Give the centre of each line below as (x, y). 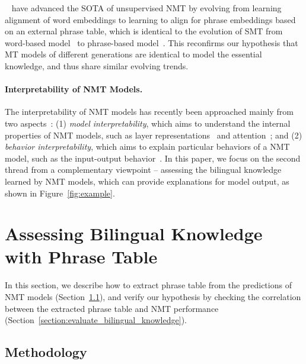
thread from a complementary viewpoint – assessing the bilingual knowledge (143, 170)
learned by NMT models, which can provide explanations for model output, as (147, 181)
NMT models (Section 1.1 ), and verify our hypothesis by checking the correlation (153, 297)
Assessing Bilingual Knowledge (134, 233)
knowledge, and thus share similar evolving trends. (97, 65)
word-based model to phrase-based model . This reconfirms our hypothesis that (152, 42)
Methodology (46, 352)
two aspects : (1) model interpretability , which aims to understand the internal (148, 123)
